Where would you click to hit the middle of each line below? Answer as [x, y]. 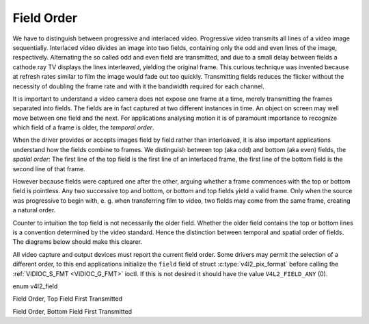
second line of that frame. [49, 169]
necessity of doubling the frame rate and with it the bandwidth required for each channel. [138, 86]
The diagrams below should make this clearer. [78, 242]
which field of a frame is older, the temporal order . [83, 127]
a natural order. [34, 210]
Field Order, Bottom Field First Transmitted [72, 311]
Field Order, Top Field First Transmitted [68, 299]
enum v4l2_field [35, 286]
